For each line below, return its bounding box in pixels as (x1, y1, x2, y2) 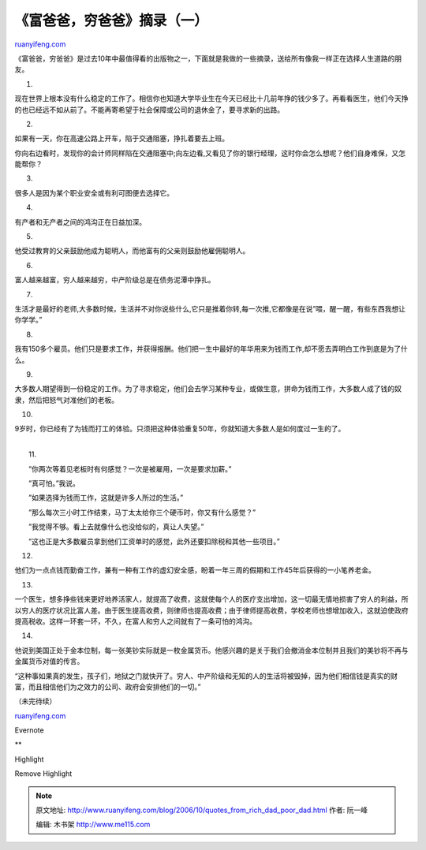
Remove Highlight (14, 769, 73, 778)
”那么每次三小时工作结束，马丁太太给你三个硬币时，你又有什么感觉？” (28, 507, 256, 516)
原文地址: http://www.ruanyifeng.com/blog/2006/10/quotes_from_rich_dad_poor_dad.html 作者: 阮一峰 (35, 805, 368, 815)
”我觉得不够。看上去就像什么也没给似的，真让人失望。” (28, 522, 204, 531)
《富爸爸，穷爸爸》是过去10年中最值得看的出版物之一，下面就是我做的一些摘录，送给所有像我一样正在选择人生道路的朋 (14, 54, 402, 63)
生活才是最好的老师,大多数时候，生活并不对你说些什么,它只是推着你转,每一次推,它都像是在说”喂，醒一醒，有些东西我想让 (14, 304, 406, 313)
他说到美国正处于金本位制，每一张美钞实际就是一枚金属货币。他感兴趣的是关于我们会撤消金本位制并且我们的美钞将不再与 (14, 645, 409, 654)
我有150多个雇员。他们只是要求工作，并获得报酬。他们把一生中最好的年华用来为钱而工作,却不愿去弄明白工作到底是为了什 (14, 344, 408, 354)
